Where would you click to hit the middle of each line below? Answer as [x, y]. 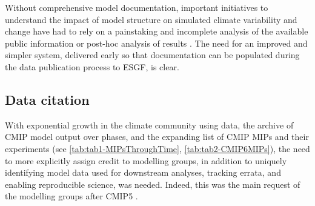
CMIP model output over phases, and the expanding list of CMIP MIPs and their [157, 137]
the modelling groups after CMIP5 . [71, 196]
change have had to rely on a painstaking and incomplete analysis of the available [157, 31]
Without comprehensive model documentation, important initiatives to [137, 7]
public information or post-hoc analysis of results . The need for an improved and [156, 43]
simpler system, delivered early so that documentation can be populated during [152, 55]
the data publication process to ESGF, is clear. [92, 66]
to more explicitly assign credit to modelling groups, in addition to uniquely [146, 160]
